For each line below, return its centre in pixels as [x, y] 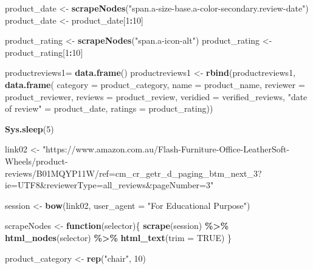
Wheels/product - [36, 161]
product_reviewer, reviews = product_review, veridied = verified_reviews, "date [156, 96]
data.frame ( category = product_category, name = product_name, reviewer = [155, 84]
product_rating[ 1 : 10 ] [44, 52]
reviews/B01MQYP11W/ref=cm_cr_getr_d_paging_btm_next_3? [133, 173]
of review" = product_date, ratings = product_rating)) [109, 108]
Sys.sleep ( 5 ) [29, 128]
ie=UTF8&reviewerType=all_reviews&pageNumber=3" [109, 185]
